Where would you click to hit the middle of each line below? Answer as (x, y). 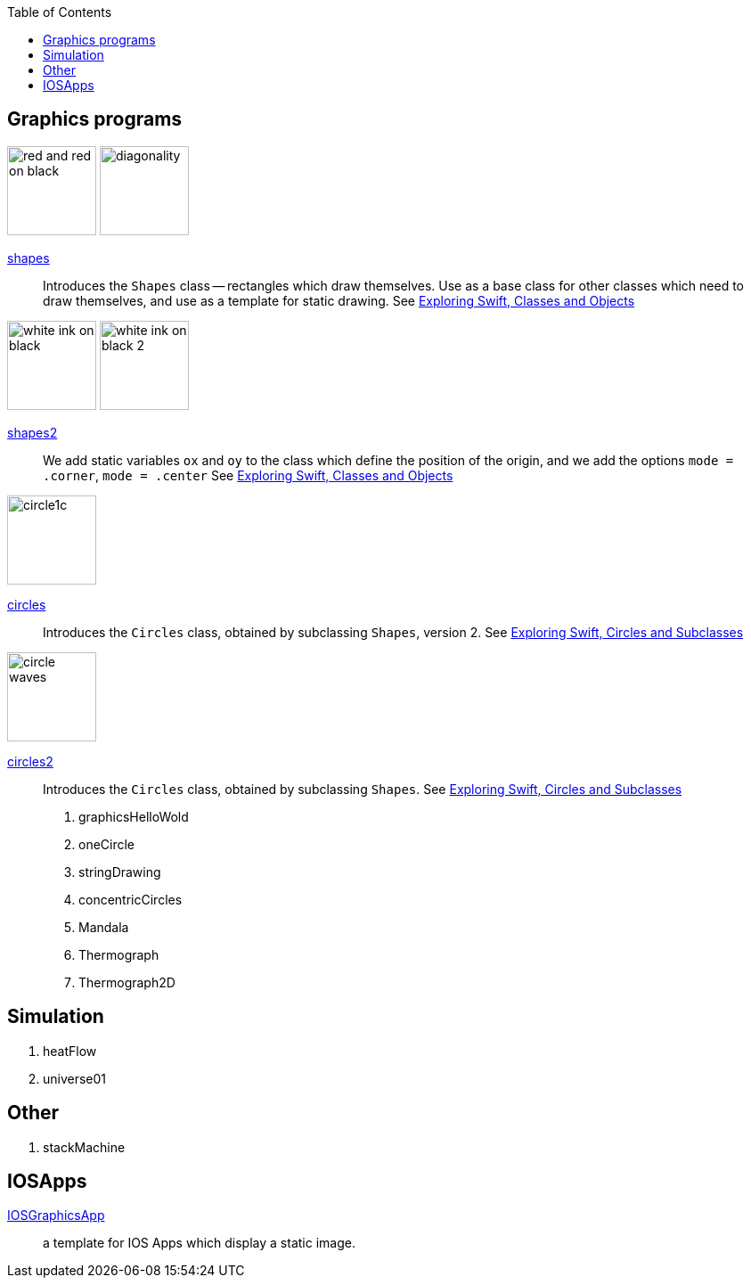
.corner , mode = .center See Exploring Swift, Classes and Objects (248, 475)
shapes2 (33, 432)
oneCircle (107, 844)
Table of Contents (60, 12)
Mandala (104, 927)
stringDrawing (120, 872)
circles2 (30, 761)
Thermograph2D (127, 982)
